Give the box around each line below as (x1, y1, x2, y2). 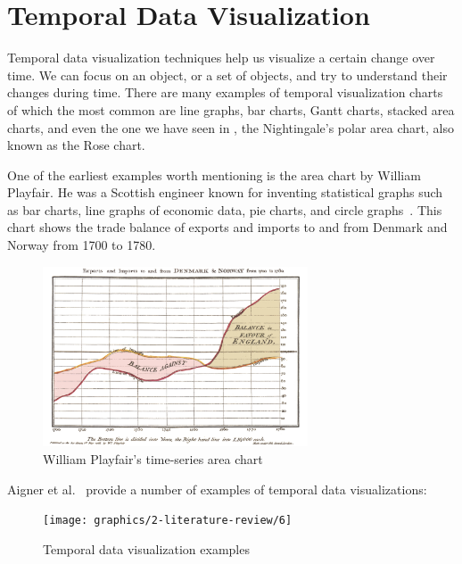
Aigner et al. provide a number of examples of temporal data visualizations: (7, 479, 427, 498)
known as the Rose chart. (7, 136, 145, 154)
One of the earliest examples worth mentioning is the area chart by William (7, 165, 421, 184)
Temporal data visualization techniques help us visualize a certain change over (7, 48, 435, 67)
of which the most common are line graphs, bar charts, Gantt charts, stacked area (7, 100, 455, 119)
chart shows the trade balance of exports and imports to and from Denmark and (7, 218, 448, 236)
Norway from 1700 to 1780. (7, 236, 156, 254)
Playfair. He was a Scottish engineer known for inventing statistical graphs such (7, 183, 443, 202)
